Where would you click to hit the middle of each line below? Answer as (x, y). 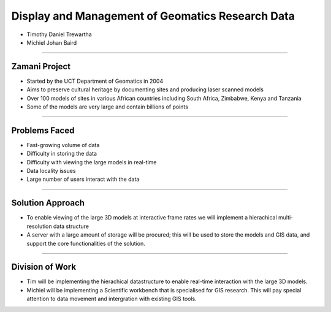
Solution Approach (48, 203)
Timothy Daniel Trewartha (59, 34)
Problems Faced (43, 130)
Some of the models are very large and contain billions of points (107, 107)
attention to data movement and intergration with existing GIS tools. (112, 299)
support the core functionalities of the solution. (86, 243)
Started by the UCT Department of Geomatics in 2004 (95, 81)
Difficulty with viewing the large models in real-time (92, 162)
